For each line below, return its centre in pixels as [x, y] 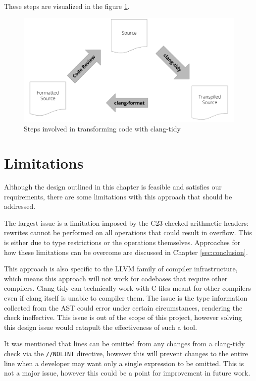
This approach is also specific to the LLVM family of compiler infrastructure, [121, 269]
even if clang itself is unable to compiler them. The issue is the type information [126, 297]
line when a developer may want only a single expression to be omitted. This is [124, 363]
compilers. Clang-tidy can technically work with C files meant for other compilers [128, 288]
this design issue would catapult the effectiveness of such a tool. [101, 327]
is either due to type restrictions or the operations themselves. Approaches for [122, 242]
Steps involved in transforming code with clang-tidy [102, 129]
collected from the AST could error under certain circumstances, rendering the [123, 307]
